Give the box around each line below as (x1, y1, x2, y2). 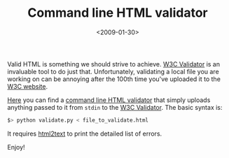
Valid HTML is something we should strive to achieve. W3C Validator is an (7, 59, 221, 68)
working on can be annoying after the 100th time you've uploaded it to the (7, 75, 221, 83)
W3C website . (7, 82, 48, 90)
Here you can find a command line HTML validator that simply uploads (7, 96, 211, 104)
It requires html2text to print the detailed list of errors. (7, 129, 162, 138)
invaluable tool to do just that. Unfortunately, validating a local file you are (7, 67, 219, 76)
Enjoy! (7, 143, 26, 151)
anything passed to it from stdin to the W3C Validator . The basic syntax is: (7, 103, 223, 111)
